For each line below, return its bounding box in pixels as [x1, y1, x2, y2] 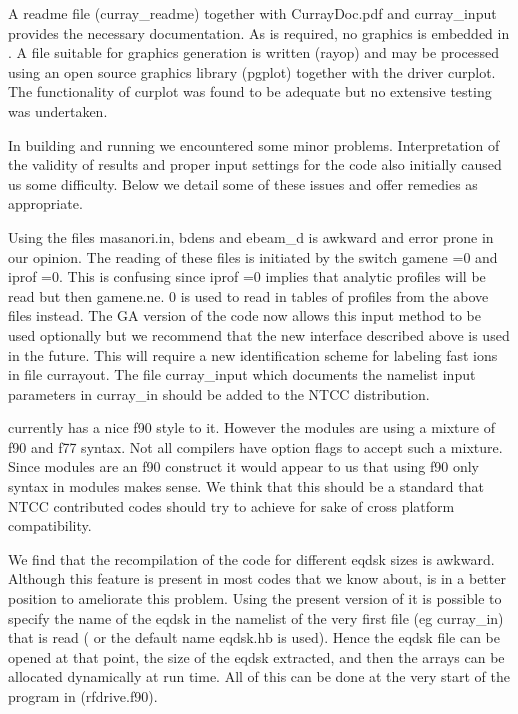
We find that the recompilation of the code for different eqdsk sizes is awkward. [8, 548, 495, 569]
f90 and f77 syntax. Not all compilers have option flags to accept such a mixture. [8, 436, 503, 457]
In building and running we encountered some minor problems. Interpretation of [8, 134, 500, 155]
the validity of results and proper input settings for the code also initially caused [8, 154, 502, 175]
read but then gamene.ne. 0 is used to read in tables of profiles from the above [8, 285, 489, 306]
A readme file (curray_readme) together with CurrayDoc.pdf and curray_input [8, 3, 497, 23]
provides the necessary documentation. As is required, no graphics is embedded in [8, 22, 510, 43]
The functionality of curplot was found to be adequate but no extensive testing [8, 81, 492, 102]
